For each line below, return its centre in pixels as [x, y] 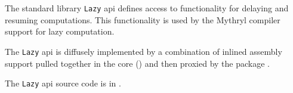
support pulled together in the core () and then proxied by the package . [137, 63]
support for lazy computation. [60, 31]
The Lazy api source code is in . [63, 83]
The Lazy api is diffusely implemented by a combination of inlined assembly [144, 51]
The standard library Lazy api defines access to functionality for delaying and [147, 8]
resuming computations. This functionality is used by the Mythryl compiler [143, 19]
